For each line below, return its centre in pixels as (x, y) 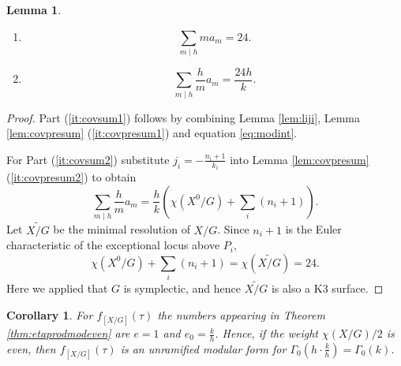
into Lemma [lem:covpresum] (300, 159)
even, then (31, 348)
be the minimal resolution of (122, 229)
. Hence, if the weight (266, 333)
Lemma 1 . (34, 9)
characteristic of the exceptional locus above (113, 245)
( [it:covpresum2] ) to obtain (71, 177)
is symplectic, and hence (182, 288)
